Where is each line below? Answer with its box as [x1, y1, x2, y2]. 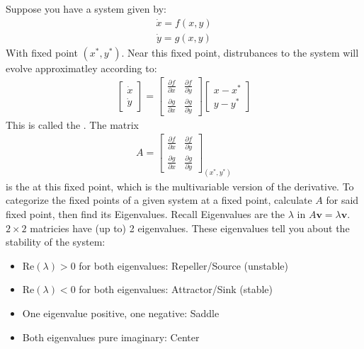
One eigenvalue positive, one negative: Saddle [22, 305, 220, 320]
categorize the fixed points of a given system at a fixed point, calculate [6, 193, 312, 207]
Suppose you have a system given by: [6, 1, 166, 16]
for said [326, 193, 359, 207]
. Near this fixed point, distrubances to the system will [121, 45, 359, 59]
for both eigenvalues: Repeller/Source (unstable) [79, 258, 288, 273]
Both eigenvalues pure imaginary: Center [22, 329, 200, 344]
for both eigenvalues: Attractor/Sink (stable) [79, 282, 273, 297]
